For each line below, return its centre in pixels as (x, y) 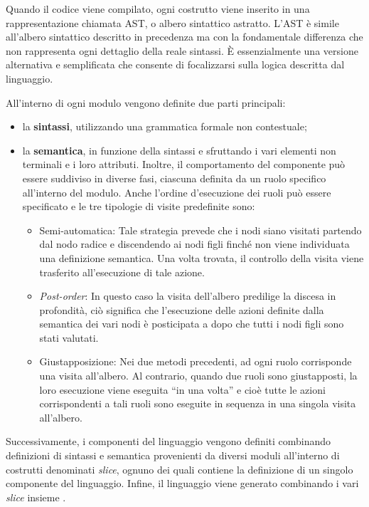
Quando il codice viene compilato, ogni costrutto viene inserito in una (158, 9)
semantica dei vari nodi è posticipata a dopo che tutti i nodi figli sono (192, 324)
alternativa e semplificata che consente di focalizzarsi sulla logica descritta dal (175, 64)
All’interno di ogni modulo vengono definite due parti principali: (146, 102)
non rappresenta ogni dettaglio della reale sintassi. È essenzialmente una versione (182, 50)
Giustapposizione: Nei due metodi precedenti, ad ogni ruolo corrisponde (196, 361)
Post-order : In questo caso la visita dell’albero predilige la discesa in (188, 296)
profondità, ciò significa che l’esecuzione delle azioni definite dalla (182, 309)
